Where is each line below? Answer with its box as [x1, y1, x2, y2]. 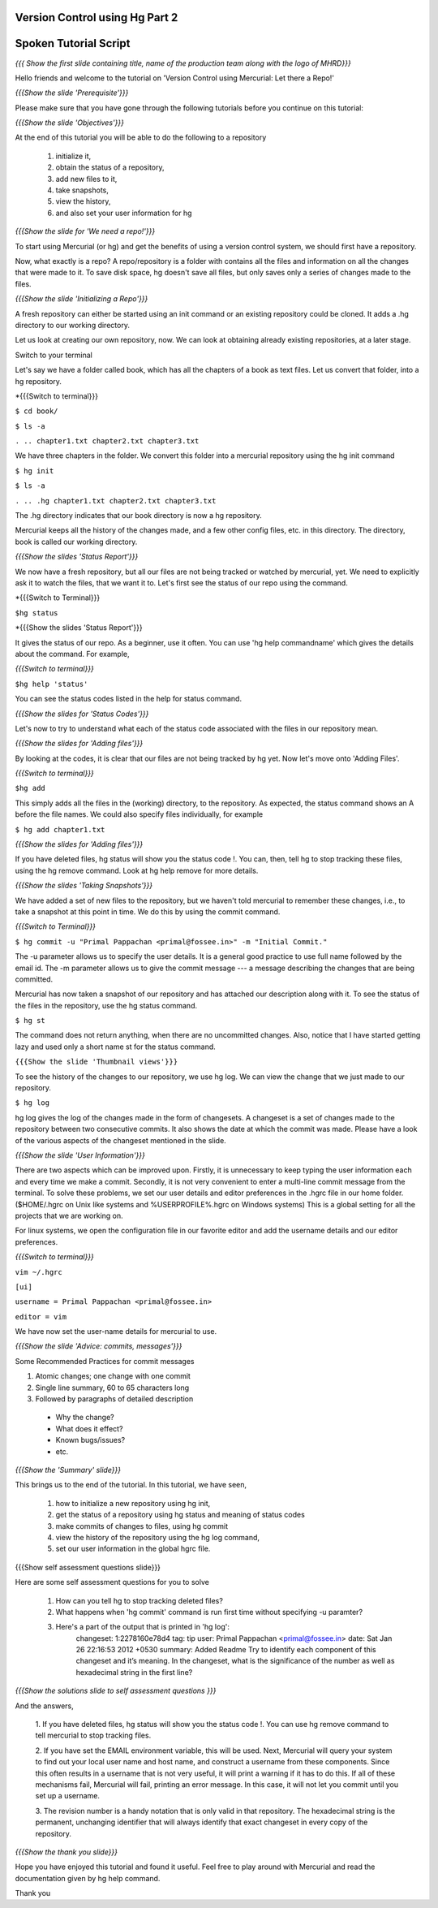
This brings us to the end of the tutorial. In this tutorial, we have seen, [15, 1480, 247, 1490]
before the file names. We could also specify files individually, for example [15, 809, 264, 819]
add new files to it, [55, 174, 118, 183]
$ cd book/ [15, 407, 58, 416]
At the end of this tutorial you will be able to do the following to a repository [15, 132, 267, 142]
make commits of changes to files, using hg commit [55, 1521, 229, 1530]
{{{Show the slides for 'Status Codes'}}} [15, 709, 149, 719]
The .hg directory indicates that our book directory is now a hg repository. [15, 511, 263, 520]
